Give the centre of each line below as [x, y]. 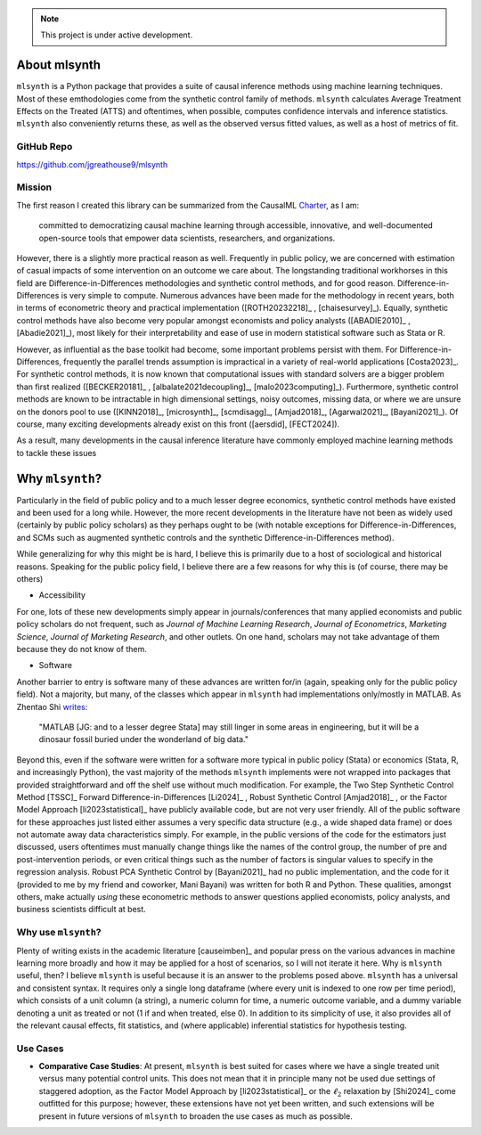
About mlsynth [59, 65]
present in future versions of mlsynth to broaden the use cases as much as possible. [196, 1116]
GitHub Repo [45, 147]
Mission [34, 187]
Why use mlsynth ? [59, 933]
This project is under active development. [117, 35]
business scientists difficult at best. [81, 910]
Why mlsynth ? [59, 478]
